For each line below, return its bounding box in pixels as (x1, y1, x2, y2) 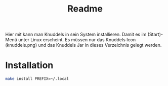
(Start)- (147, 31, 163, 38)
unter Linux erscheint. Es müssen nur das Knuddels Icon (18, 37, 136, 43)
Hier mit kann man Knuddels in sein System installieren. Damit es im (5, 31, 147, 38)
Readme (67, 3, 103, 15)
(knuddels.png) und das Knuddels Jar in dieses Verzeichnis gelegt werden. (5, 42, 162, 48)
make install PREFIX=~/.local (5, 76, 69, 81)
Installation (5, 60, 54, 71)
